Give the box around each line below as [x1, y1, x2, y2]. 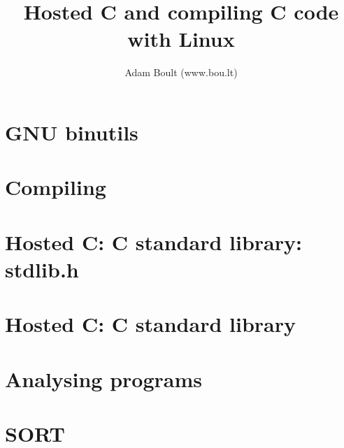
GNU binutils [5, 117, 138, 146]
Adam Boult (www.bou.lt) [124, 65, 238, 80]
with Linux [127, 24, 235, 53]
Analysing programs [5, 364, 202, 393]
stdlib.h [5, 254, 79, 283]
